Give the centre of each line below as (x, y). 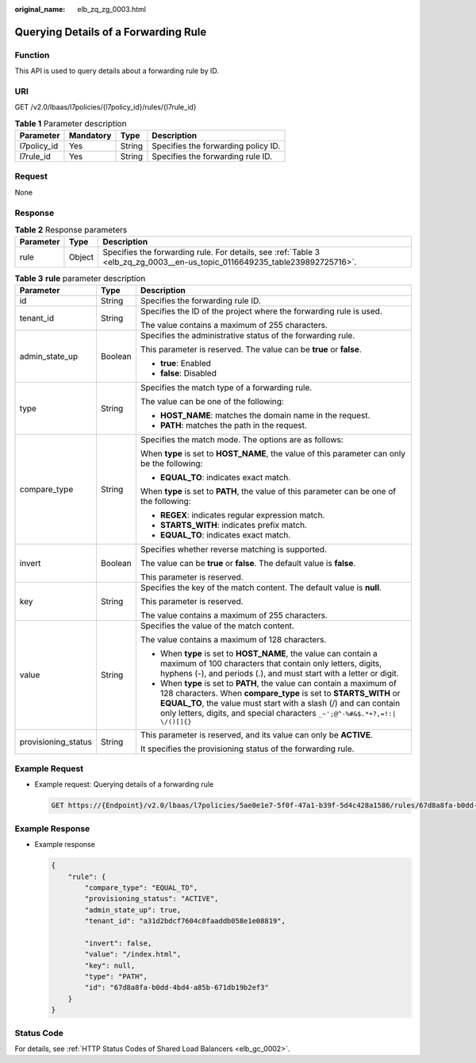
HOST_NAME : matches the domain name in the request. (265, 415)
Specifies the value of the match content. (217, 626)
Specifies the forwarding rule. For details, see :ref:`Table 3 (211, 252)
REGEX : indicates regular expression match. (242, 514)
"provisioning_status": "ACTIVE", (152, 899)
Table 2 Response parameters (71, 230)
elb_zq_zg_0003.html (112, 9)
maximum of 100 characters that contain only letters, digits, (271, 663)
